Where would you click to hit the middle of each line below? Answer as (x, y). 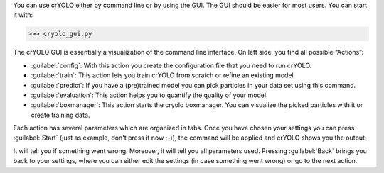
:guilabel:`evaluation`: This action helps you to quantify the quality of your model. (149, 95)
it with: (23, 15)
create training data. (60, 115)
